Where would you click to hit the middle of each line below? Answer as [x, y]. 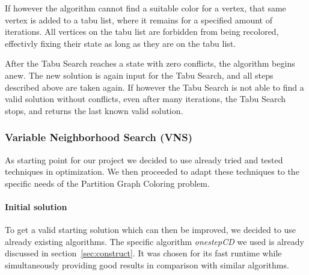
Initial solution [36, 206]
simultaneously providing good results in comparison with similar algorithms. [147, 264]
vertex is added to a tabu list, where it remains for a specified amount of [139, 20]
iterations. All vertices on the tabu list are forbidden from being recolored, [142, 32]
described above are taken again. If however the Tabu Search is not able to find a [154, 87]
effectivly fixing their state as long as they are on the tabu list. [121, 43]
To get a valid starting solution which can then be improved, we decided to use [151, 230]
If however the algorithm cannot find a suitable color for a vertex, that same [145, 8]
